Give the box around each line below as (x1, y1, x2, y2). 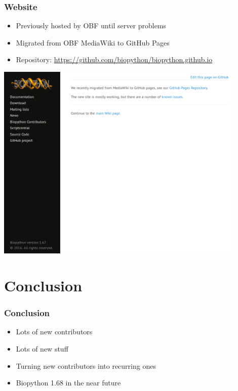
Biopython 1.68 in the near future (16, 377, 121, 388)
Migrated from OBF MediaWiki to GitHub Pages (16, 37, 170, 48)
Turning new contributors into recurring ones (16, 360, 156, 371)
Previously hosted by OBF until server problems (16, 20, 167, 31)
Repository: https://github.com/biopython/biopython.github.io (16, 54, 213, 65)
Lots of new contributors (16, 326, 93, 337)
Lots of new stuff (16, 343, 68, 354)
